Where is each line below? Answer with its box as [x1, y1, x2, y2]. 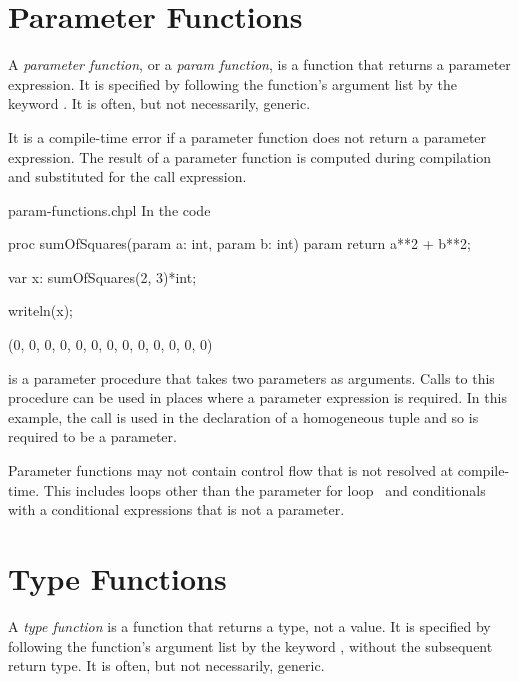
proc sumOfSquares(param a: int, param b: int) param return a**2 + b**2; [8, 233, 471, 254]
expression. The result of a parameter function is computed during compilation [8, 146, 492, 167]
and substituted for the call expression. [8, 166, 247, 187]
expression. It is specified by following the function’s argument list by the [8, 73, 457, 94]
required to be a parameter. [8, 426, 177, 447]
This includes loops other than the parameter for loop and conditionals [43, 479, 486, 500]
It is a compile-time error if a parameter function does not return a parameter [8, 126, 487, 147]
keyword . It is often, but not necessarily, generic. [8, 93, 311, 114]
